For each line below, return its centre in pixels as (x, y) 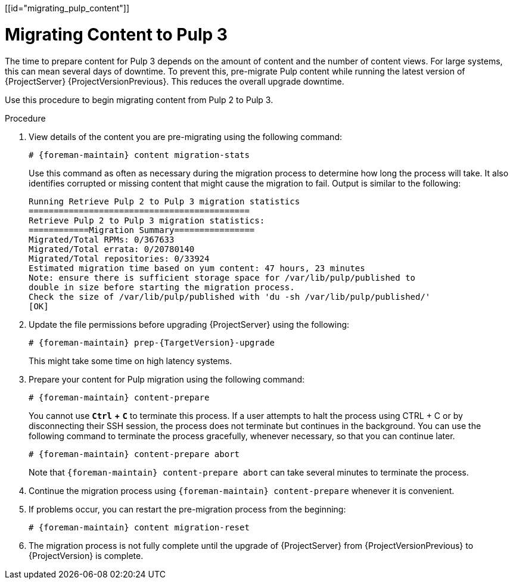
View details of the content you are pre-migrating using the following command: (185, 136)
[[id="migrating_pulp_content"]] (67, 8)
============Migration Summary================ (142, 230)
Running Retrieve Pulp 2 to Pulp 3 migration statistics (164, 201)
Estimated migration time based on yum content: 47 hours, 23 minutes (197, 268)
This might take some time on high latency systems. (130, 361)
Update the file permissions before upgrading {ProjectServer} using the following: (189, 324)
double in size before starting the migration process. (162, 287)
